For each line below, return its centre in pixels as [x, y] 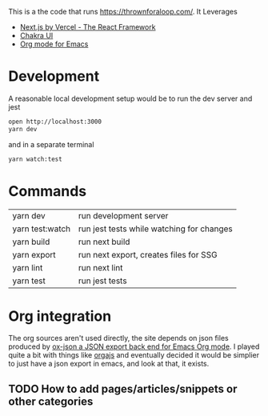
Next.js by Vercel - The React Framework [88, 27]
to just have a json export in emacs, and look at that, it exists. [109, 364]
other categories [51, 401]
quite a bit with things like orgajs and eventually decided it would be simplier [134, 355]
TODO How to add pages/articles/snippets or [123, 388]
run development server [124, 215]
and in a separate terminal [51, 144]
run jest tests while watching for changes [156, 229]
